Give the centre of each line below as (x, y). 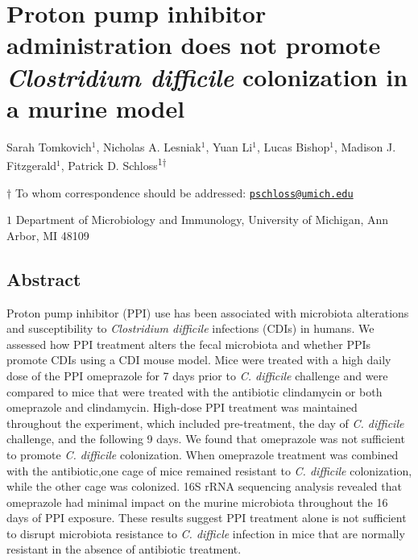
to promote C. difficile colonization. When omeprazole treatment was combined (203, 454)
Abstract (44, 278)
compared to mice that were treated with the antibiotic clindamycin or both (195, 391)
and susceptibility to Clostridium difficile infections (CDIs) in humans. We (190, 328)
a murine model (96, 108)
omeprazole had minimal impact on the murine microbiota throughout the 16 (197, 502)
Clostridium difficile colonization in (207, 77)
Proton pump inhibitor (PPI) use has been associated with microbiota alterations (208, 312)
